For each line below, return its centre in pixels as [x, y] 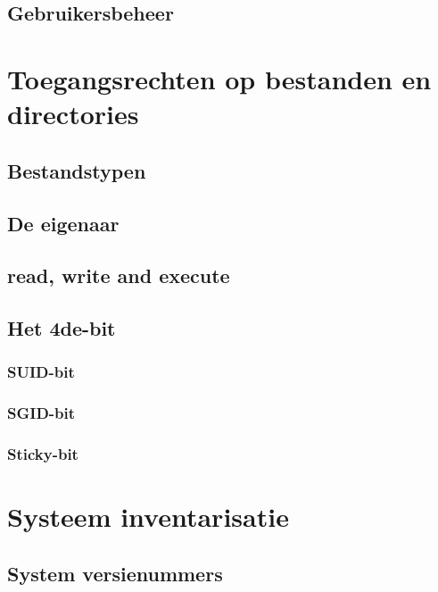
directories [73, 114]
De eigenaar [63, 223]
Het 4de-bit [62, 328]
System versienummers [115, 573]
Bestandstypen [77, 170]
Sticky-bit [43, 454]
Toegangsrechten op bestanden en [219, 78]
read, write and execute [119, 275]
